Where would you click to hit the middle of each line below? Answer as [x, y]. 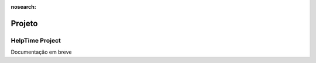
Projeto [24, 23]
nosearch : [23, 7]
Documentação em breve [41, 52]
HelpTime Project [36, 40]
